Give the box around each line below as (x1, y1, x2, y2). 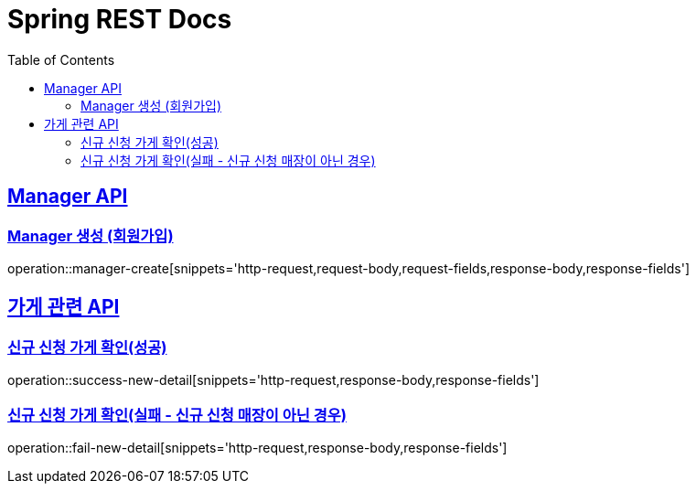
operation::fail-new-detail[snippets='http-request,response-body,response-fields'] (7, 439, 508, 455)
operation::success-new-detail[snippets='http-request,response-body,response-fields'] (7, 372, 540, 389)
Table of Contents (7, 51, 115, 68)
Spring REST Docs (7, 4, 232, 35)
